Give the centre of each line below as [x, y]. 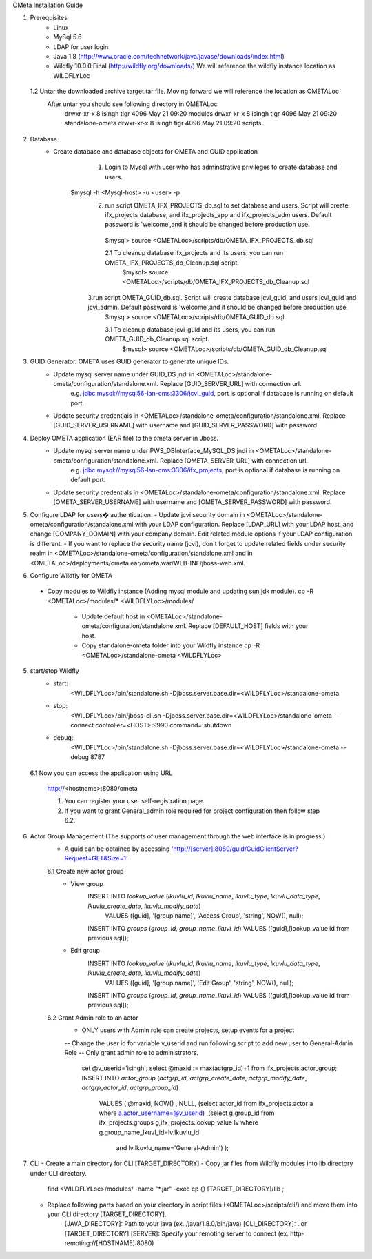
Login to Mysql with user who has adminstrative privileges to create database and [221, 167]
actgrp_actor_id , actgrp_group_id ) [130, 1088]
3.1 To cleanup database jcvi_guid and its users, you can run [190, 329]
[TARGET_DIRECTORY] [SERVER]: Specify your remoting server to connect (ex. [177, 1233]
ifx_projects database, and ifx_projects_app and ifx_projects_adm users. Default [218, 215]
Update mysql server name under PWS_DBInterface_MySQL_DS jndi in [154, 451]
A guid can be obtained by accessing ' [119, 849]
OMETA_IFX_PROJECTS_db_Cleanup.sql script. [172, 263]
